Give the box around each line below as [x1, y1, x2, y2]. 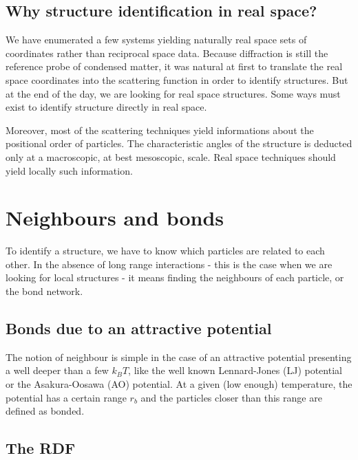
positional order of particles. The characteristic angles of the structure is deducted [6, 136, 352, 151]
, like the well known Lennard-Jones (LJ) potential [128, 363, 342, 377]
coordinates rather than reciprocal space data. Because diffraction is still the [6, 45, 328, 60]
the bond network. [6, 284, 83, 298]
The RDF [6, 437, 76, 459]
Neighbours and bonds [6, 204, 224, 232]
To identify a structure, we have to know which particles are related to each [6, 243, 325, 258]
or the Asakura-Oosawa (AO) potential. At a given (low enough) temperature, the [6, 377, 352, 391]
